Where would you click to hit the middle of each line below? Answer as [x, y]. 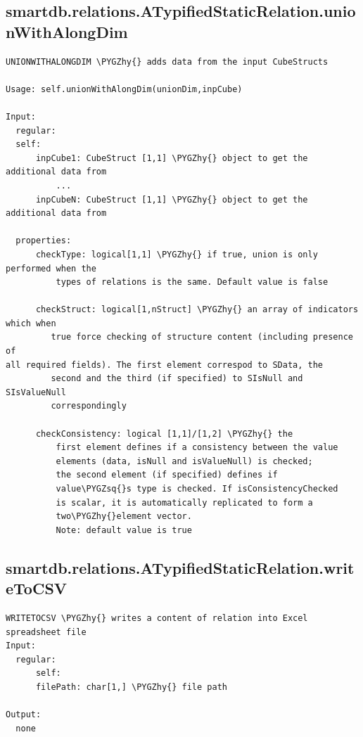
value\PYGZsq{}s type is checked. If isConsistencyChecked [197, 489]
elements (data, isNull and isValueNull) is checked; [184, 461]
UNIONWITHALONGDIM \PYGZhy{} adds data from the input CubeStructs [167, 62]
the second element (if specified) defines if [167, 475]
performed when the [51, 268]
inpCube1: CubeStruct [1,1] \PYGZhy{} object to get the [172, 158]
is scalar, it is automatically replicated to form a [184, 502]
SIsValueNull [36, 392]
